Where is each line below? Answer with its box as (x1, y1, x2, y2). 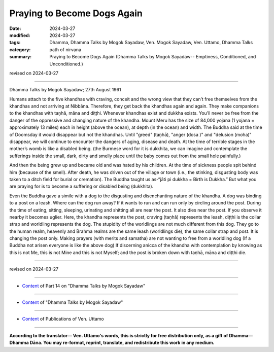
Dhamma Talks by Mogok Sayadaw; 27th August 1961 (9, 87, 121, 93)
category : (9, 46, 31, 53)
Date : (9, 25, 21, 31)
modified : (9, 32, 30, 38)
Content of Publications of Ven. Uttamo (22, 316, 104, 322)
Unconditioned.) (49, 61, 83, 67)
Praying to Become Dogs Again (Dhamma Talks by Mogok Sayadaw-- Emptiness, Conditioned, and (49, 54, 256, 60)
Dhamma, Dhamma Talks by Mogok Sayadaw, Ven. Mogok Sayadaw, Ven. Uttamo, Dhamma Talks (49, 40, 253, 46)
